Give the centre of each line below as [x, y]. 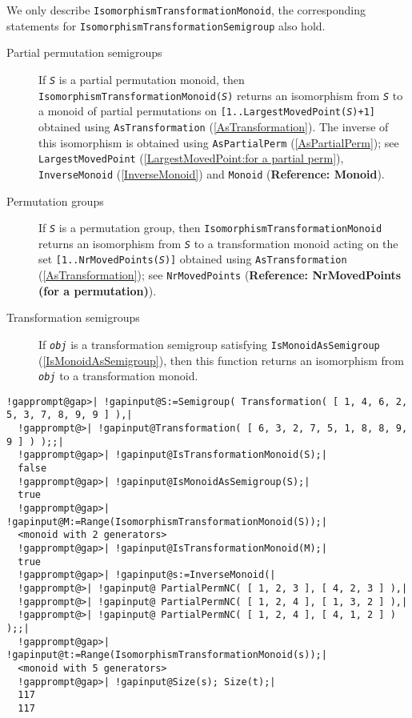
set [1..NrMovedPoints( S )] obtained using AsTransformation [193, 259]
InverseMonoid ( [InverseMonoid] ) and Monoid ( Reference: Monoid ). [212, 173]
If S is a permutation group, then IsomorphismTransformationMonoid [210, 228]
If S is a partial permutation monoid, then [142, 79]
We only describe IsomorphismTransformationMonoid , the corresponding [186, 10]
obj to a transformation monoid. [118, 376]
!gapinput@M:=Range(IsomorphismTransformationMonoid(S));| [167, 521]
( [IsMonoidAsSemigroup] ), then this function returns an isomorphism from [221, 360]
